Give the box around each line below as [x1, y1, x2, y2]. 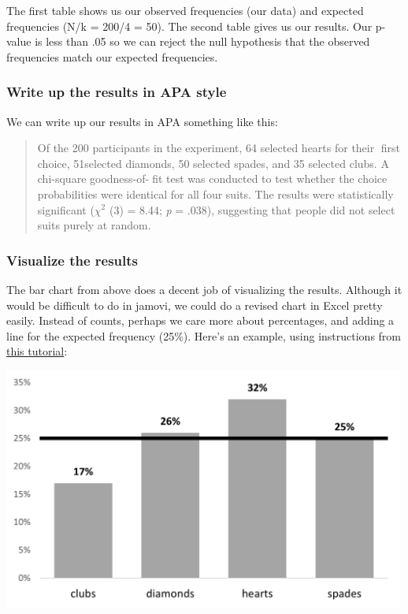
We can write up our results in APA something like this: [6, 113, 278, 129]
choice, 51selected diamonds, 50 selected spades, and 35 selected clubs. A [37, 154, 389, 171]
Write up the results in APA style [6, 82, 227, 102]
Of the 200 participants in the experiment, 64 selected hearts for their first [37, 140, 401, 156]
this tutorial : [6, 343, 68, 359]
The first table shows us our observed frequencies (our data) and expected [6, 2, 364, 18]
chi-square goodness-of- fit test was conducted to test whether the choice [37, 170, 388, 187]
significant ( [37, 201, 95, 218]
